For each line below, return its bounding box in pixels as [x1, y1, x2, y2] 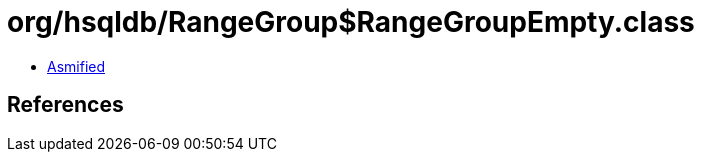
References [7, 92, 124, 118]
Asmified [47, 57, 106, 75]
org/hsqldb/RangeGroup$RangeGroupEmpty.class [7, 5, 695, 39]
